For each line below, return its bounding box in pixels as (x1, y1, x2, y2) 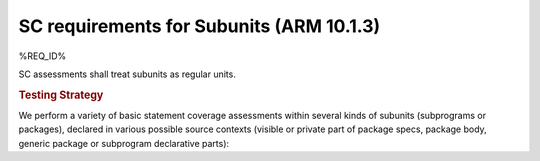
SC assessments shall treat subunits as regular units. (18, 68, 237, 80)
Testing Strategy (18, 88, 104, 102)
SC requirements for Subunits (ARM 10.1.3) (18, 15, 381, 37)
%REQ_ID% (18, 50, 67, 62)
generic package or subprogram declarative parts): (18, 137, 230, 149)
